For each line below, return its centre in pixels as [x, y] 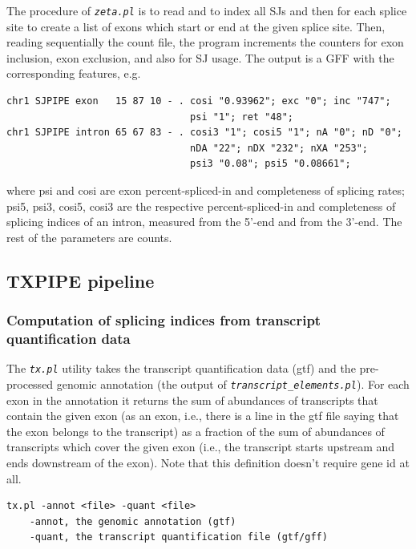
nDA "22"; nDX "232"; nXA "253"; [279, 148]
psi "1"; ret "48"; [242, 117]
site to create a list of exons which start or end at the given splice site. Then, [196, 26]
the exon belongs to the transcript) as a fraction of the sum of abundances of [196, 431]
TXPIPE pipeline [81, 280]
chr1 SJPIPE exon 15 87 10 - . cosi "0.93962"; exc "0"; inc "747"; [199, 101]
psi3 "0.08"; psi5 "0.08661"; [271, 164]
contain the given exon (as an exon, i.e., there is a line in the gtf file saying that [203, 416]
